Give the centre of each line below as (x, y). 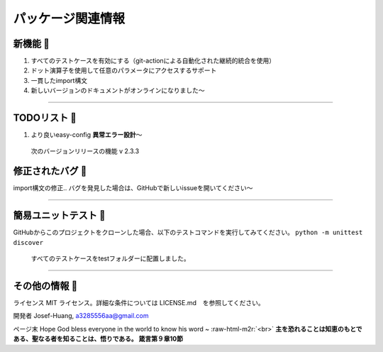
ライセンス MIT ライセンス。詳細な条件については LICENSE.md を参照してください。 (139, 303)
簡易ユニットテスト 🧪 (59, 215)
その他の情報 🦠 (45, 286)
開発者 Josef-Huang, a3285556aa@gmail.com (81, 316)
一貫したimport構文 (59, 80)
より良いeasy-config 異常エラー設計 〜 (87, 135)
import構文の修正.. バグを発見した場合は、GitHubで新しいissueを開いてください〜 (133, 188)
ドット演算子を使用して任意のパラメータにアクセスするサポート (124, 70)
